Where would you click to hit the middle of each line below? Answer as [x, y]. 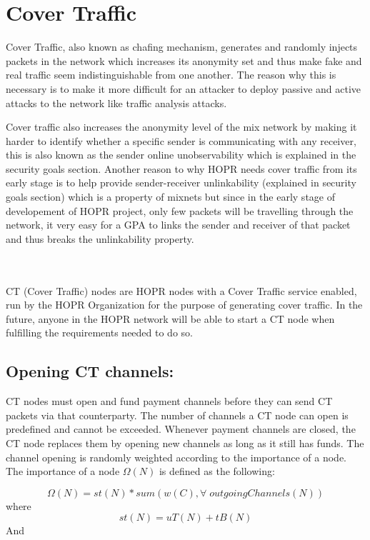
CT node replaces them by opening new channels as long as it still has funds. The [185, 442]
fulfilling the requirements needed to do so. [99, 332]
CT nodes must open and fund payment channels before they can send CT [169, 401]
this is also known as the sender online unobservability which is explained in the [181, 155]
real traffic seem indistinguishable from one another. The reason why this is [171, 75]
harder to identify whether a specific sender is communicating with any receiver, [181, 140]
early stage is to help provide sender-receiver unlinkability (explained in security [181, 182]
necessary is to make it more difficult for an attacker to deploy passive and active [184, 88]
